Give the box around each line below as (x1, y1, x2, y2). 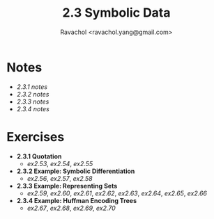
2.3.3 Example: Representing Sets (16, 181, 118, 190)
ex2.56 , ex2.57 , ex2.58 (26, 174, 93, 182)
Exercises (6, 129, 65, 145)
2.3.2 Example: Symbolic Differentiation (16, 167, 135, 175)
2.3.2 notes (16, 90, 49, 98)
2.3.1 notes (16, 82, 48, 91)
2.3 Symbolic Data (61, 5, 171, 21)
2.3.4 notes (16, 104, 49, 113)
